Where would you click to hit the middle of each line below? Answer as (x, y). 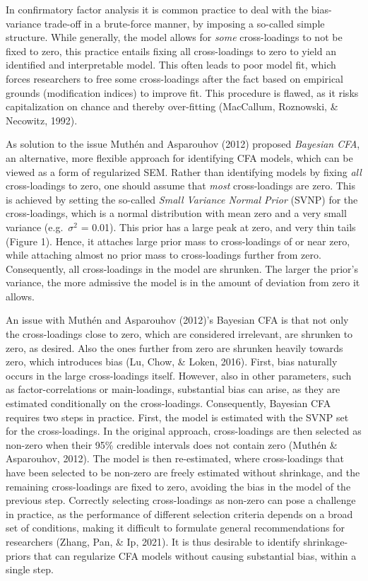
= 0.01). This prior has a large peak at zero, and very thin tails (218, 227)
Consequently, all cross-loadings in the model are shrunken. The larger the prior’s (182, 268)
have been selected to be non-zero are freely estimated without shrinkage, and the (183, 472)
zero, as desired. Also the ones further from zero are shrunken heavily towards (174, 347)
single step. (30, 569)
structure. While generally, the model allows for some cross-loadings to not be (174, 37)
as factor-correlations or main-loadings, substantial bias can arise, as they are (173, 389)
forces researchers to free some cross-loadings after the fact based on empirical (175, 78)
